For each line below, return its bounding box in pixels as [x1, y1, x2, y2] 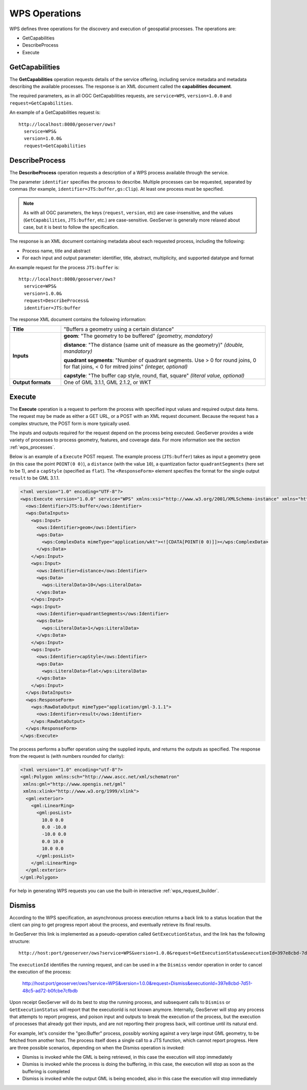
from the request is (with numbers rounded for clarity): [9, 753, 125, 759]
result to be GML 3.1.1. [9, 475, 60, 481]
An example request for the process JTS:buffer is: [9, 264, 120, 270]
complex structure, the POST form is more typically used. [9, 420, 130, 427]
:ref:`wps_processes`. [9, 444, 56, 450]
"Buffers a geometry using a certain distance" [63, 326, 174, 333]
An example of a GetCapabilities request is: [9, 109, 101, 115]
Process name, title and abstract [22, 248, 91, 254]
